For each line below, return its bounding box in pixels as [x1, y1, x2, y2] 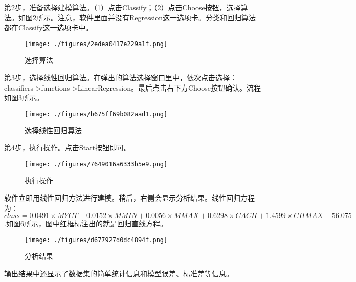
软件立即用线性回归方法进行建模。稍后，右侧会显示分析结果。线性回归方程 [4, 192, 255, 203]
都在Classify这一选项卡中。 [4, 22, 93, 33]
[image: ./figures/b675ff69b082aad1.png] [25, 110, 168, 118]
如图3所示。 [4, 92, 43, 103]
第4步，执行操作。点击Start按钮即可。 [4, 142, 131, 153]
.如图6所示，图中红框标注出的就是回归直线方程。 [4, 218, 167, 229]
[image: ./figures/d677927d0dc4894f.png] [25, 236, 168, 244]
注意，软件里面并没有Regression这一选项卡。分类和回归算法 [57, 12, 256, 23]
